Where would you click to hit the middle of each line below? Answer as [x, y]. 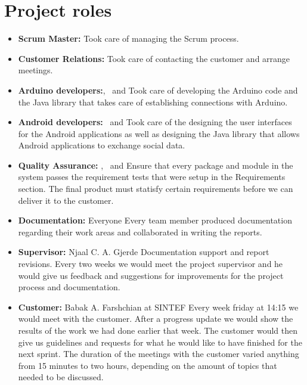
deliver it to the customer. [66, 200]
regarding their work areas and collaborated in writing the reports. [140, 232]
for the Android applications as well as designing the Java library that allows [159, 133]
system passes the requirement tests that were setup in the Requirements [152, 177]
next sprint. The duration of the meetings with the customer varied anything [159, 354]
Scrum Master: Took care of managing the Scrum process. [128, 38]
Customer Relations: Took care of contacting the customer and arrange [154, 58]
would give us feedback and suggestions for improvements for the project [151, 275]
